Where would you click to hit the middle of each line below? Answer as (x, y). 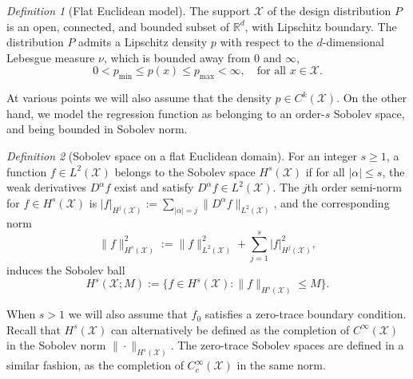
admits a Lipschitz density (143, 42)
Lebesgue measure (51, 57)
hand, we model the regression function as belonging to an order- (166, 113)
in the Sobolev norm (56, 345)
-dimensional (353, 42)
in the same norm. (281, 365)
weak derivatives (47, 187)
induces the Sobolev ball (66, 270)
